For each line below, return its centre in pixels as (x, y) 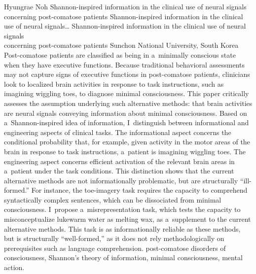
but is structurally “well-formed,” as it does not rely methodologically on (114, 238)
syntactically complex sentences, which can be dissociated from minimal (113, 199)
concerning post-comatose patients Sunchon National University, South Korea (121, 45)
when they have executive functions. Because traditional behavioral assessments (125, 64)
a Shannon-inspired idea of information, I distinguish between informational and (127, 122)
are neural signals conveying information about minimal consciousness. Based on (126, 113)
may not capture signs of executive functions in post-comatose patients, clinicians (127, 74)
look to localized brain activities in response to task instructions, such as (114, 84)
